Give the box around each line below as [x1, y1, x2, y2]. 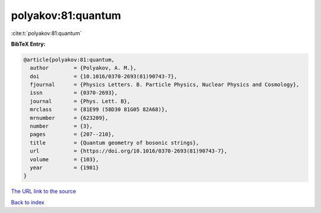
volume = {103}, [30, 156, 99, 163]
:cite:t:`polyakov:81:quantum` [11, 30, 82, 37]
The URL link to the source [11, 187, 77, 195]
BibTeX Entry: [11, 40, 46, 47]
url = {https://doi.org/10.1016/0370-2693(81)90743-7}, [30, 148, 228, 154]
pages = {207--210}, [30, 131, 115, 138]
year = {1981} [30, 164, 99, 171]
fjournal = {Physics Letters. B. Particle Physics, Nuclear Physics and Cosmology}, [30, 81, 300, 88]
